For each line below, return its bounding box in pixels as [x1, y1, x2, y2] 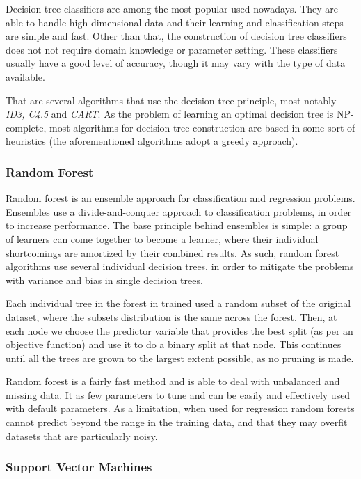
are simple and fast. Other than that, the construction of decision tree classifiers [6, 29, 347, 43]
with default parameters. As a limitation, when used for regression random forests [6, 401, 355, 416]
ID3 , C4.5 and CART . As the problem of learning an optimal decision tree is [6, 107, 334, 121]
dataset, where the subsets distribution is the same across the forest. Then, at [6, 309, 337, 324]
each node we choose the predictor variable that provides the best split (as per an [6, 323, 353, 338]
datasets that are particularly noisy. [6, 428, 158, 443]
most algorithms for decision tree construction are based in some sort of [49, 120, 355, 134]
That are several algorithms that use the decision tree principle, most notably [6, 93, 337, 107]
